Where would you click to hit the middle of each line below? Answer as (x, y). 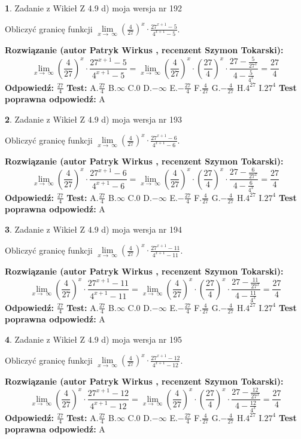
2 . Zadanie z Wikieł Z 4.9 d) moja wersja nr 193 (94, 119)
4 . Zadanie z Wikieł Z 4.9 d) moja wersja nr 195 (94, 339)
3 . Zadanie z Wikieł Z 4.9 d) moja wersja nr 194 (94, 229)
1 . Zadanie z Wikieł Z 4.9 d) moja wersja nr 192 (94, 8)
